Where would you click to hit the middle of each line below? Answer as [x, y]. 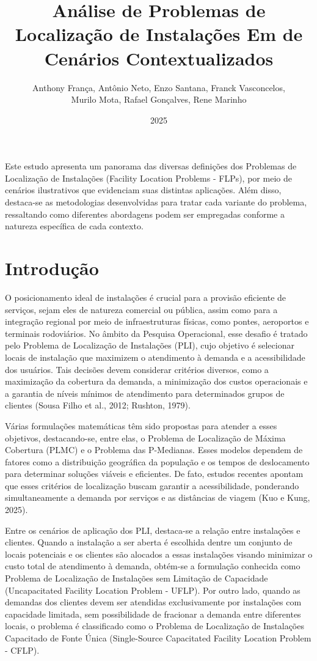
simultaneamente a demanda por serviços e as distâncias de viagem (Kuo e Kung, [158, 497]
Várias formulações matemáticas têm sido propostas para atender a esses [141, 425]
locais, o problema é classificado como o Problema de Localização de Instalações [155, 626]
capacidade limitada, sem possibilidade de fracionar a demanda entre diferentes [153, 614]
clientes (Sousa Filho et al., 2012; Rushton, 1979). [98, 405]
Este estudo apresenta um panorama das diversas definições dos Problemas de [151, 166]
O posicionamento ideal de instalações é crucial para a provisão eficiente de [146, 297]
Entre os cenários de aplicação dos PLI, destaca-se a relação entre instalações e [153, 530]
